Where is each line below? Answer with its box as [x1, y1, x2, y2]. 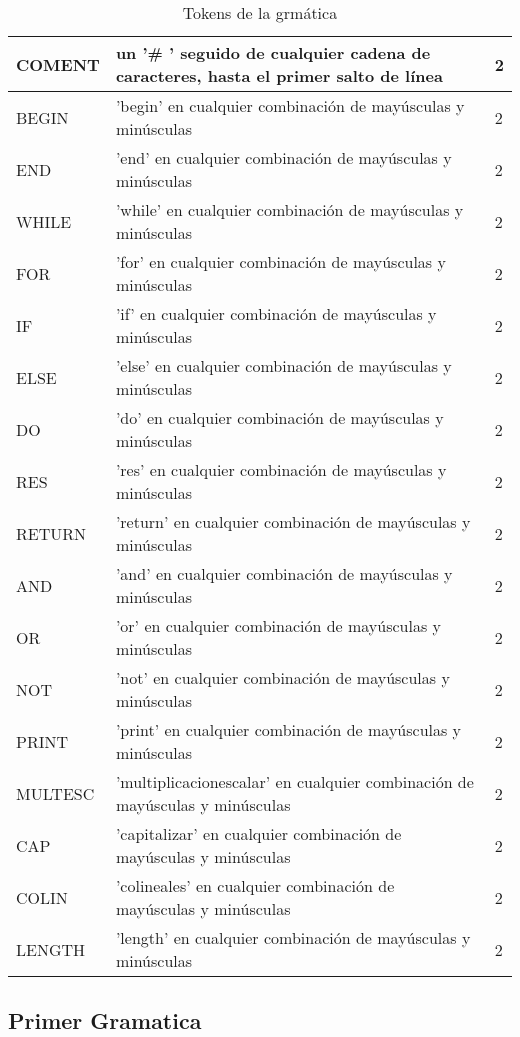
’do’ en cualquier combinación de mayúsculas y [115, 406, 444, 429]
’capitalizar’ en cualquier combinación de [115, 822, 402, 845]
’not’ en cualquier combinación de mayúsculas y [115, 666, 450, 689]
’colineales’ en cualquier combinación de [115, 874, 395, 897]
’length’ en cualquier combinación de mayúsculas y [115, 926, 471, 949]
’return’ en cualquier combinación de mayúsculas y [115, 510, 471, 533]
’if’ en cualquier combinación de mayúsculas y [115, 302, 437, 325]
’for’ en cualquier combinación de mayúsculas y [115, 250, 446, 273]
